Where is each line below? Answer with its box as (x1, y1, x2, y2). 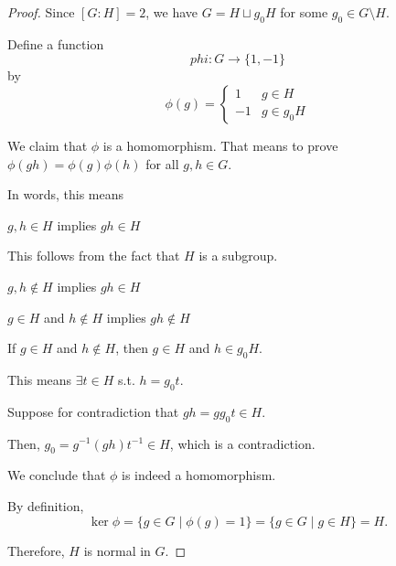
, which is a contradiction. (169, 433, 316, 453)
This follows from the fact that (7, 246, 180, 265)
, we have (145, 3, 198, 21)
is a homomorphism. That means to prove (102, 135, 338, 155)
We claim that (7, 135, 88, 155)
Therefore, (7, 540, 65, 560)
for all (145, 154, 179, 173)
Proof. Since (7, 3, 75, 21)
